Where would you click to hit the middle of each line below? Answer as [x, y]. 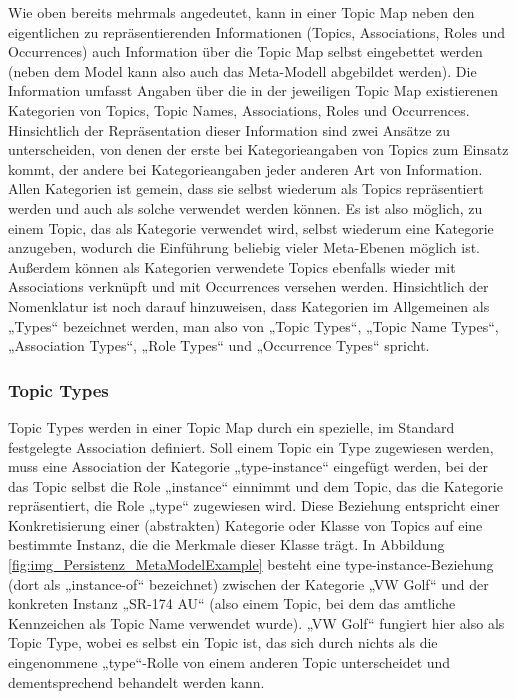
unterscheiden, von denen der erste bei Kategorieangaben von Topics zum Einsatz [258, 149]
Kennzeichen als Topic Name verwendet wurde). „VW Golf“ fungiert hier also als [256, 622]
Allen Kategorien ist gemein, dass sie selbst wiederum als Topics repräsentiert [246, 188]
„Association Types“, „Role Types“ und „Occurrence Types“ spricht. [219, 345]
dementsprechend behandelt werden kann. [136, 681]
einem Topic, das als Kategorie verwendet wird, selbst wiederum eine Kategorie [251, 227]
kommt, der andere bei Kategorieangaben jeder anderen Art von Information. [245, 168]
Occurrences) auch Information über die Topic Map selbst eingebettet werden [245, 51]
